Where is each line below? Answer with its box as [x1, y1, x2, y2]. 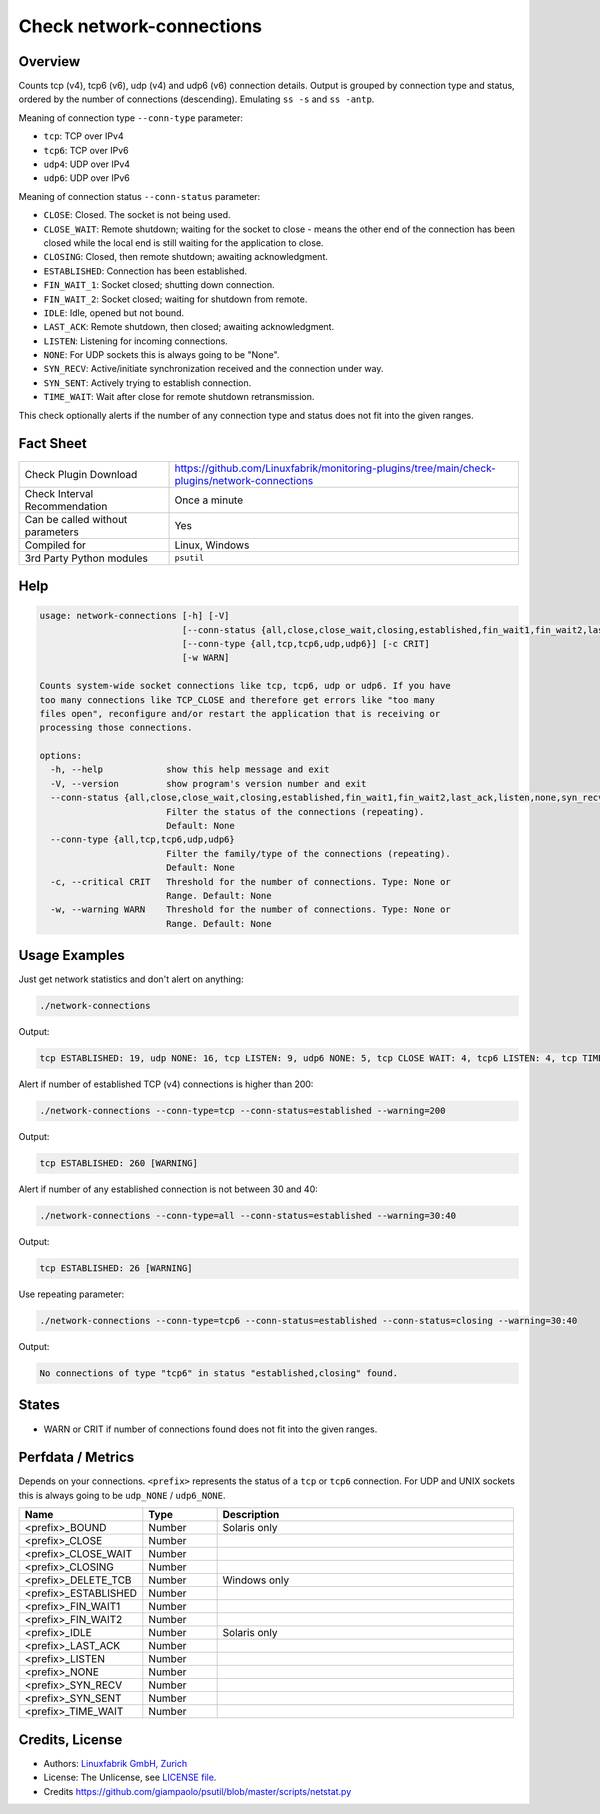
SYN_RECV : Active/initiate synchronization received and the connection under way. [43, 363, 384, 375]
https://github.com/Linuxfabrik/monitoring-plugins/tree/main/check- [174, 461, 497, 475]
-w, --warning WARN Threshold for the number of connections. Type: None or [50, 904, 452, 915]
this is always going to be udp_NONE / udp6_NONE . [18, 1489, 226, 1501]
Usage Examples [18, 947, 125, 964]
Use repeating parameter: [18, 1288, 125, 1300]
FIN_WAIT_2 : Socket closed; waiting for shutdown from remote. [43, 293, 308, 305]
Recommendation [24, 499, 108, 513]
